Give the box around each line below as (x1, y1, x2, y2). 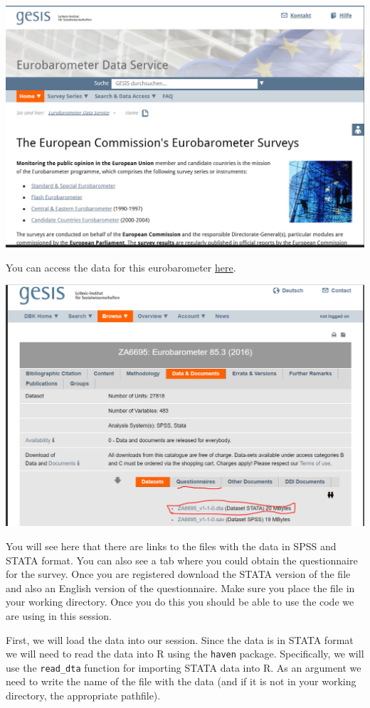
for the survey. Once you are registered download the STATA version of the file (6, 567, 351, 581)
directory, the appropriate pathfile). (6, 688, 161, 703)
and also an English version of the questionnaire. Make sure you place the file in (6, 580, 355, 595)
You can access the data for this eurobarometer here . (6, 259, 236, 274)
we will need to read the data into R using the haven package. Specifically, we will (6, 646, 364, 661)
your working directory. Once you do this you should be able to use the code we (6, 594, 354, 609)
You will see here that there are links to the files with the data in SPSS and (6, 538, 337, 553)
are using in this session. (6, 608, 112, 623)
